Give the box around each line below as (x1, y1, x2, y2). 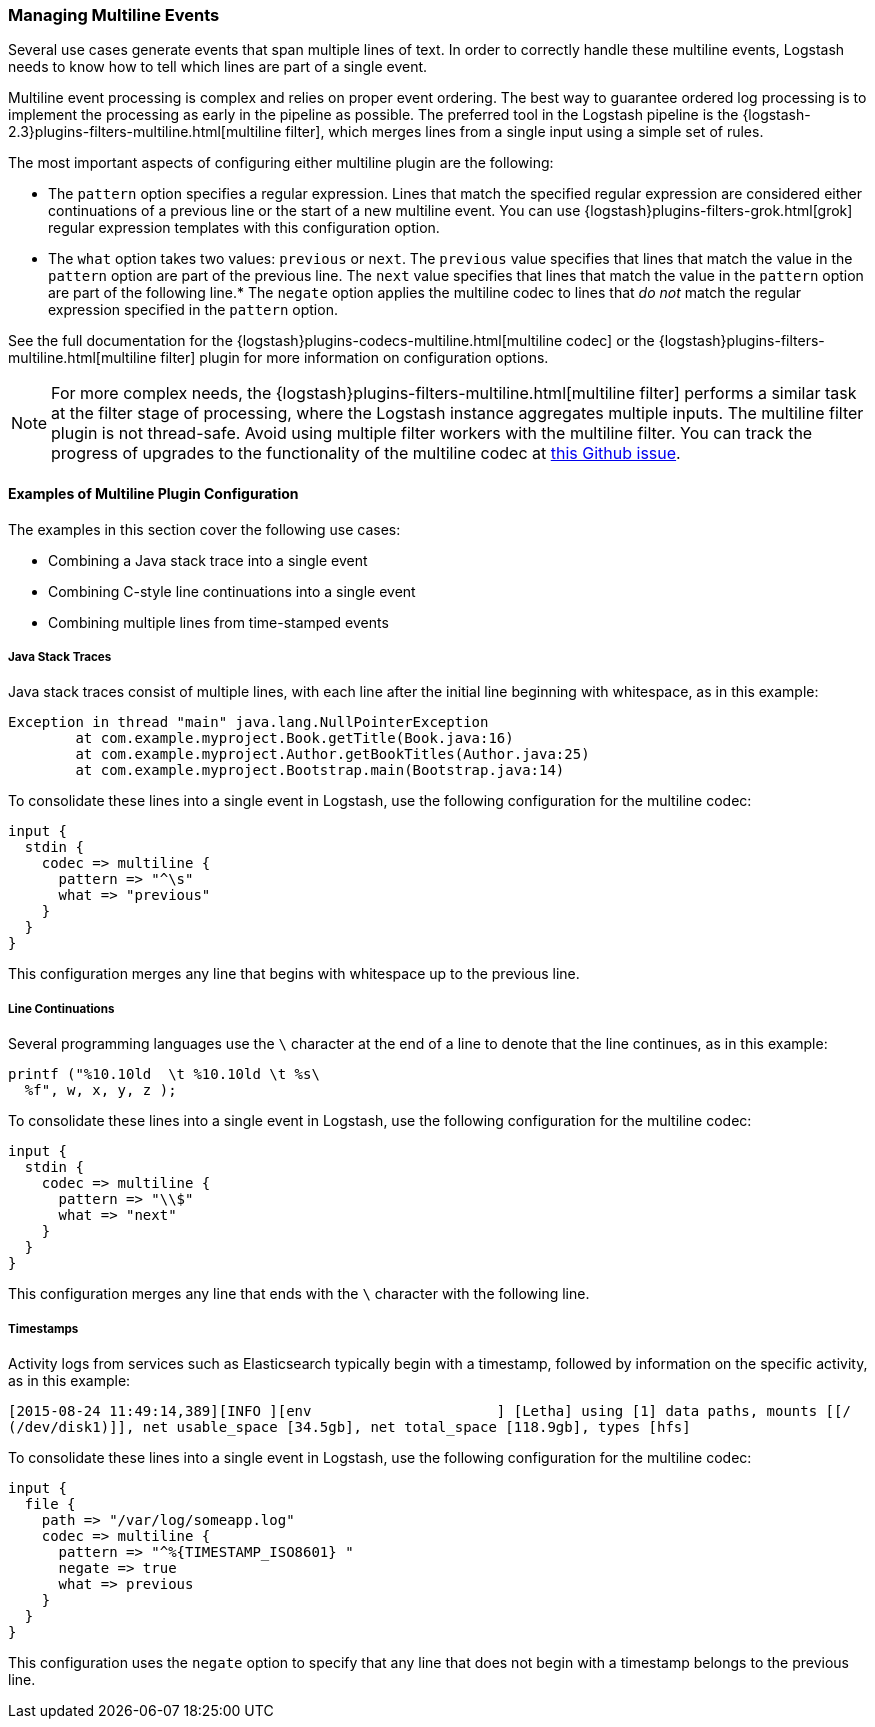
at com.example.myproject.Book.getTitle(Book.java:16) (75, 730, 514, 747)
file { (24, 1495, 76, 1512)
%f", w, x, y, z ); (24, 1082, 177, 1099)
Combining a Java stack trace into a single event (48, 551, 368, 569)
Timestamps (8, 1321, 79, 1336)
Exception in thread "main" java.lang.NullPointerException (8, 714, 489, 731)
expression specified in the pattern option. (48, 301, 338, 319)
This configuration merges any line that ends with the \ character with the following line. (8, 1285, 590, 1303)
